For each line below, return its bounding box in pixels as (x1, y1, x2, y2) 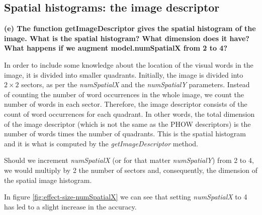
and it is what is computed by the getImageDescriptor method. (4, 138, 198, 148)
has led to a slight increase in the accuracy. (4, 201, 137, 211)
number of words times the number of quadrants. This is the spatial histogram (4, 128, 246, 139)
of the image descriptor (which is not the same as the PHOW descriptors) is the (4, 118, 251, 129)
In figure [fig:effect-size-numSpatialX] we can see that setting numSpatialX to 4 (4, 191, 247, 202)
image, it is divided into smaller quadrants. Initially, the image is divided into (4, 69, 243, 80)
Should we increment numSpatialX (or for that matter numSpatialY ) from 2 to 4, (4, 155, 254, 165)
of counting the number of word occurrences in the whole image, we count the (4, 89, 244, 99)
